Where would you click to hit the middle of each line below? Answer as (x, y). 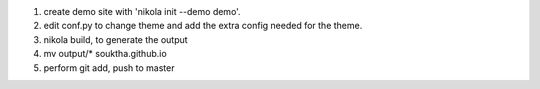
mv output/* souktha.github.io (105, 54)
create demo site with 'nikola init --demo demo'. (142, 11)
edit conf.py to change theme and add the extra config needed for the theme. (203, 26)
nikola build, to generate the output (116, 39)
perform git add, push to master (109, 67)
